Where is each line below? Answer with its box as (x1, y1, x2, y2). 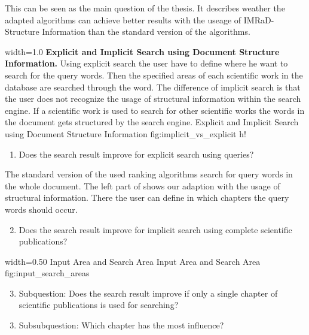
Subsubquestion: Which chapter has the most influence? (19, 319, 224, 331)
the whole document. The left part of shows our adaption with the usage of (5, 179, 280, 192)
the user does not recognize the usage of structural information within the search (5, 92, 301, 105)
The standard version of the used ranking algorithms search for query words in (5, 168, 293, 180)
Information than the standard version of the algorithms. (42, 25, 250, 38)
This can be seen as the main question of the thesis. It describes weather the (5, 2, 285, 14)
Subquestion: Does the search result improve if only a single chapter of (19, 286, 278, 299)
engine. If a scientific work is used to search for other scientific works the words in (5, 104, 305, 116)
